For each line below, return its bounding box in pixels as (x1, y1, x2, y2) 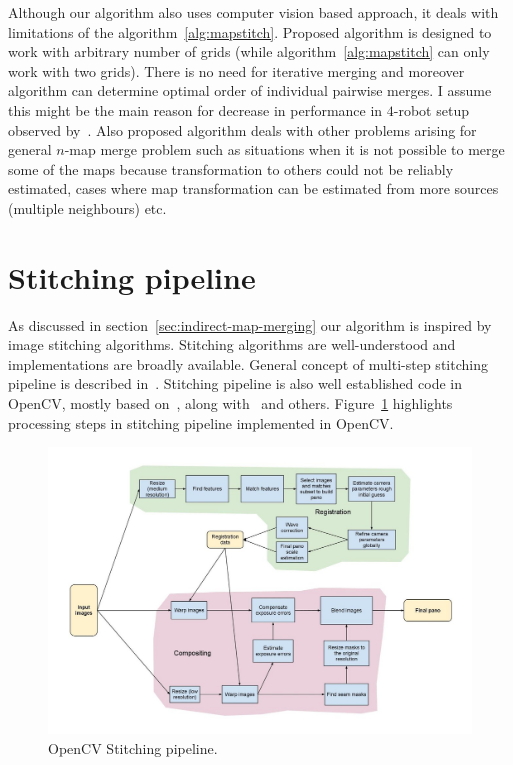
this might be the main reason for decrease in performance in (8, 99, 383, 120)
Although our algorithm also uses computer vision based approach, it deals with (8, 2, 499, 22)
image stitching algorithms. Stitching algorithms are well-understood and (8, 334, 456, 355)
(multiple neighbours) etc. (8, 197, 167, 218)
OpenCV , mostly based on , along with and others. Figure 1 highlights (8, 393, 453, 414)
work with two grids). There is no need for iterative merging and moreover (8, 60, 465, 81)
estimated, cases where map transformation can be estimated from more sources (8, 178, 499, 199)
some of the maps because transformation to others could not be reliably (8, 158, 454, 179)
